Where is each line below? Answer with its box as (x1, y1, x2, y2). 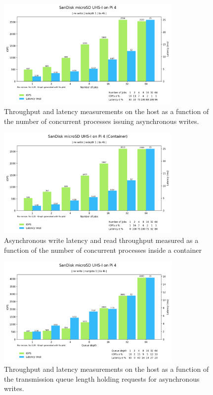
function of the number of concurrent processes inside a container (4, 244, 202, 255)
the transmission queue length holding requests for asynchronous (4, 373, 200, 384)
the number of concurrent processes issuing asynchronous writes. (4, 116, 199, 126)
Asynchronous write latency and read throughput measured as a (4, 235, 199, 245)
